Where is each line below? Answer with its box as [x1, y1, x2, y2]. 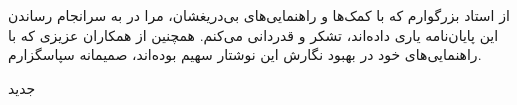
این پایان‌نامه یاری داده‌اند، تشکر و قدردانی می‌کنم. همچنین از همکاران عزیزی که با [8, 24, 499, 45]
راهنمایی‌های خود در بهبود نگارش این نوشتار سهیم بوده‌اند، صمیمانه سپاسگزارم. [8, 44, 482, 65]
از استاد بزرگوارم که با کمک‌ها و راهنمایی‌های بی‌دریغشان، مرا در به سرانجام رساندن [8, 5, 510, 25]
